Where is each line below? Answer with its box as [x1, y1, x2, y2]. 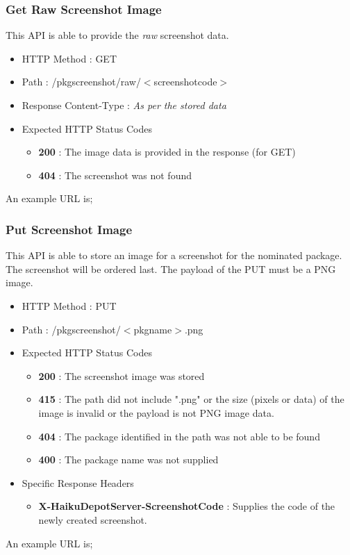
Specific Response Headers [22, 475, 134, 490]
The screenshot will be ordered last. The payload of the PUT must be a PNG [6, 261, 336, 276]
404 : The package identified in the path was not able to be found [38, 429, 320, 443]
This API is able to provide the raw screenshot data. [6, 28, 229, 42]
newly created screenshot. [38, 512, 147, 527]
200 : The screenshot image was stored [38, 368, 205, 383]
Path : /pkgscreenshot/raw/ [22, 74, 141, 89]
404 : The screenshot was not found [38, 167, 192, 182]
